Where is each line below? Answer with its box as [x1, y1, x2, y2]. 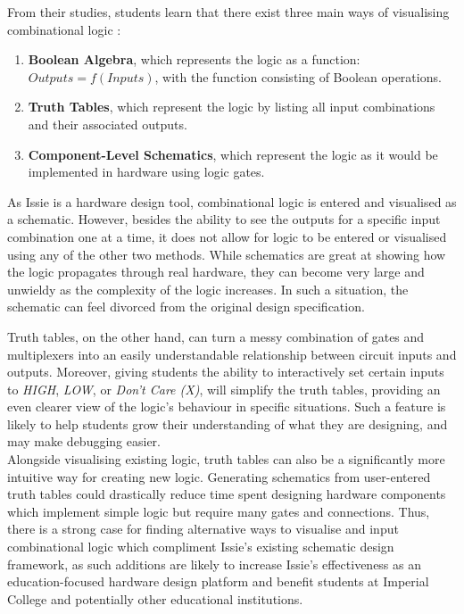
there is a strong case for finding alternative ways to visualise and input [7, 519, 399, 538]
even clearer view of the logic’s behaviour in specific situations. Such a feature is [7, 397, 446, 416]
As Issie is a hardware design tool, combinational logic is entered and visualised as [7, 192, 457, 211]
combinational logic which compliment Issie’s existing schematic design [7, 537, 394, 556]
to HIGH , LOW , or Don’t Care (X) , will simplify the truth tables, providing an [7, 379, 441, 398]
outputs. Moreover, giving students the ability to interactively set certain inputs [7, 362, 444, 381]
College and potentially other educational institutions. [7, 589, 303, 608]
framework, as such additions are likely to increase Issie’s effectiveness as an [7, 554, 422, 573]
